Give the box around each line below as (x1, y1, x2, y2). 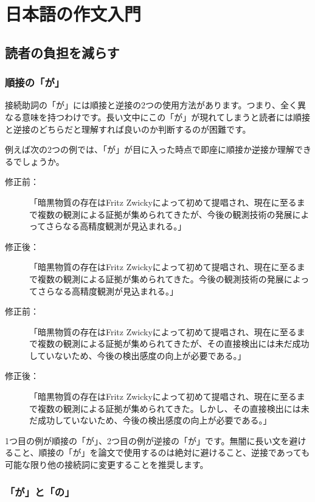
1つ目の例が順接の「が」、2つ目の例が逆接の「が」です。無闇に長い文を (5, 434, 289, 447)
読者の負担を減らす (5, 43, 120, 61)
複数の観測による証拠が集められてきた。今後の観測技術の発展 (37, 272, 284, 285)
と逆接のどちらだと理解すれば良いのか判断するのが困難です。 (5, 122, 251, 135)
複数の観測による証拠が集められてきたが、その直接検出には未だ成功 (37, 337, 310, 350)
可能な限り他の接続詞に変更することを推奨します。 (5, 458, 209, 471)
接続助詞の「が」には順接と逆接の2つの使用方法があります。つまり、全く (5, 99, 298, 111)
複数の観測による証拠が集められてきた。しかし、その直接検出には (37, 402, 301, 414)
